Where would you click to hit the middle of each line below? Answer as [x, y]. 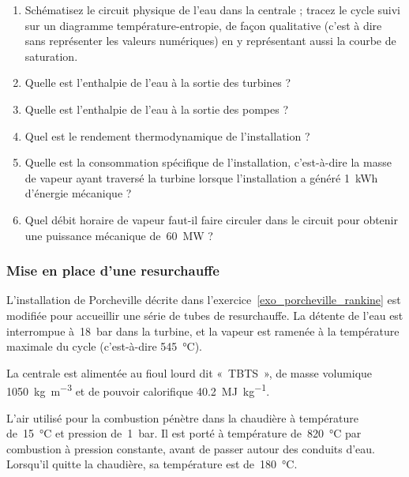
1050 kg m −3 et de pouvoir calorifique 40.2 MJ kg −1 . [138, 390]
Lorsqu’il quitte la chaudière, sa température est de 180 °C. [152, 464]
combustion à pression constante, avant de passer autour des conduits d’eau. [191, 448]
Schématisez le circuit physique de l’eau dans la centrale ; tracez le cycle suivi [212, 9]
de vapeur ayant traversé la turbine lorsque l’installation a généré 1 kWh [201, 177]
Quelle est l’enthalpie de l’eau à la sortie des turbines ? [158, 83]
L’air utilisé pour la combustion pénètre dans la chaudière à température [182, 417]
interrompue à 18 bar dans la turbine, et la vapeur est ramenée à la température [203, 331]
